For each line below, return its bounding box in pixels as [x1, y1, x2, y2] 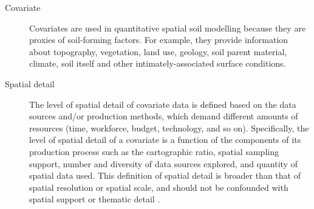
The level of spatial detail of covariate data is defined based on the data [29, 98, 296, 110]
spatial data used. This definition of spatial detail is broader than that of [29, 169, 301, 182]
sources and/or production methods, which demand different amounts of [29, 110, 298, 122]
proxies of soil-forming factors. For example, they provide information [29, 33, 288, 46]
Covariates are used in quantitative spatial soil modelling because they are [29, 21, 306, 34]
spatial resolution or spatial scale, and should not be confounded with [29, 181, 288, 193]
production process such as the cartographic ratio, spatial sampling [29, 145, 279, 158]
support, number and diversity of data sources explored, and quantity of [29, 157, 298, 170]
